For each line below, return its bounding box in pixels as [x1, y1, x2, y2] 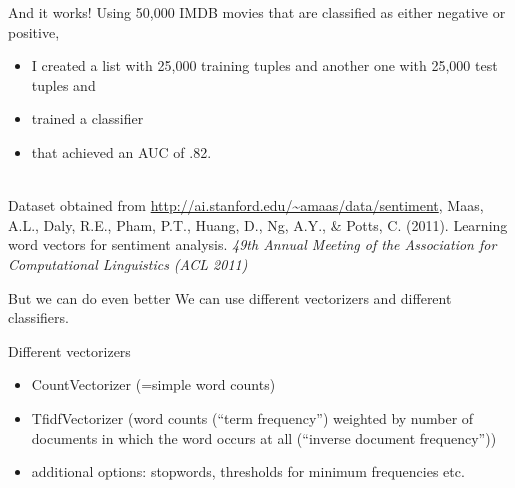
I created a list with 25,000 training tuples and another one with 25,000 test [31, 55, 498, 76]
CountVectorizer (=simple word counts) [31, 374, 276, 395]
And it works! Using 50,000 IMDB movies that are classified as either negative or [8, 2, 506, 22]
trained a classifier [31, 108, 144, 129]
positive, [8, 21, 60, 42]
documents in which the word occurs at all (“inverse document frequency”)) [31, 427, 497, 448]
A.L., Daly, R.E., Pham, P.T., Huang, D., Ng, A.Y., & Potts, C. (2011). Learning [8, 214, 508, 235]
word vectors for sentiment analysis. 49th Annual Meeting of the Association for [8, 234, 497, 255]
